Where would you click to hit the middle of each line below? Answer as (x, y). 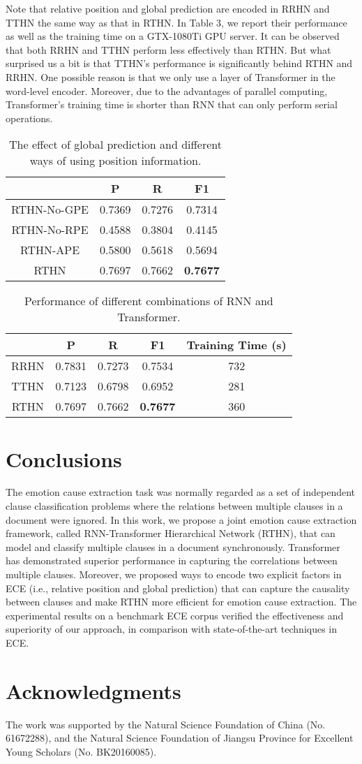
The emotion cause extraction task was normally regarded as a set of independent (181, 492)
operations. (29, 118)
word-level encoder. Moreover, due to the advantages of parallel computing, (167, 90)
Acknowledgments (93, 690)
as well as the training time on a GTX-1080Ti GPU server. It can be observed (173, 36)
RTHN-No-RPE (50, 230)
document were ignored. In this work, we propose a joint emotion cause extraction (181, 519)
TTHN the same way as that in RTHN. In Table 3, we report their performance (176, 22)
